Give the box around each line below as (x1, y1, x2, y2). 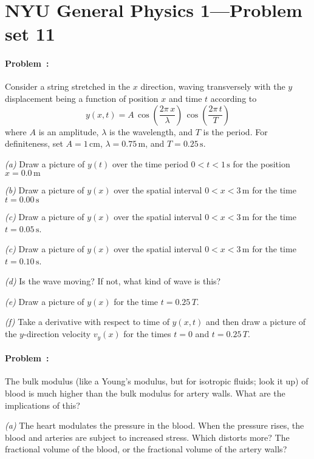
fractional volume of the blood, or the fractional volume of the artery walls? (5, 443, 287, 455)
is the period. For (203, 125, 268, 138)
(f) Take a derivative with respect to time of (5, 315, 169, 328)
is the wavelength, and (109, 125, 193, 138)
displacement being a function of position (5, 92, 159, 104)
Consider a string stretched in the (5, 80, 131, 93)
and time (168, 92, 202, 104)
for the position (233, 157, 290, 170)
